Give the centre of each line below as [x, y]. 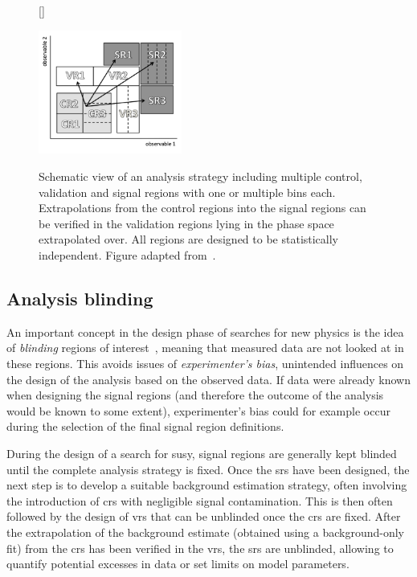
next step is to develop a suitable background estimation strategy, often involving [207, 485]
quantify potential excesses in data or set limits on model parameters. [178, 564]
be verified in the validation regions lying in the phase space [186, 223]
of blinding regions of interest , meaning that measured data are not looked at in [205, 348]
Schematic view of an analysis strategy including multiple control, [200, 176]
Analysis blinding [80, 299]
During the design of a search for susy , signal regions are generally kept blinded [202, 453]
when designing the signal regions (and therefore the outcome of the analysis [195, 395]
